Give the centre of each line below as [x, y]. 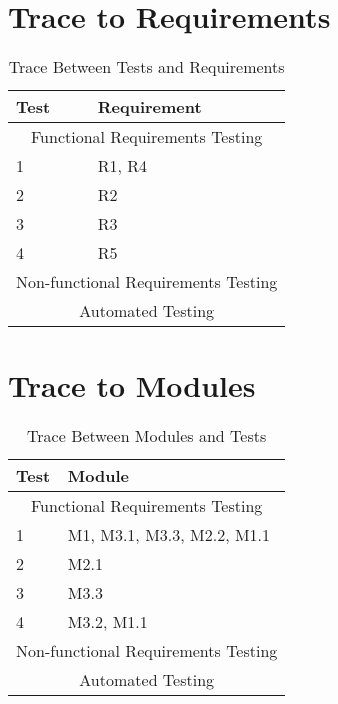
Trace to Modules [132, 385]
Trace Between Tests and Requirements [146, 67]
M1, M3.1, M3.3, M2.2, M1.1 [169, 535]
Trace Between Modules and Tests [147, 436]
